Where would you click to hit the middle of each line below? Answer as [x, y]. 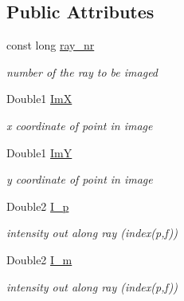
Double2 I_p [38, 206]
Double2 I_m [39, 259]
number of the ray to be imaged [82, 71]
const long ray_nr [51, 45]
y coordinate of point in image [80, 179]
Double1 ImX [39, 99]
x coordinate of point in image [80, 125]
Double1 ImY [39, 152]
